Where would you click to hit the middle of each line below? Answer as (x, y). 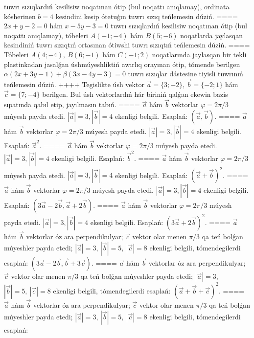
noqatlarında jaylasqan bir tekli (199, 54)
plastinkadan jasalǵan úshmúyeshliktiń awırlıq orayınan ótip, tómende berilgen (122, 64)
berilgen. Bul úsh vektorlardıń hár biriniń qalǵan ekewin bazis (135, 94)
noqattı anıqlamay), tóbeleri (46, 35)
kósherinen (20, 16)
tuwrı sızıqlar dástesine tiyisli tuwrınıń (185, 74)
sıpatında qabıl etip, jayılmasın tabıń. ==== (72, 104)
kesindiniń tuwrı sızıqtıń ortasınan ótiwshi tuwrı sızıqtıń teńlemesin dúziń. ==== (127, 45)
